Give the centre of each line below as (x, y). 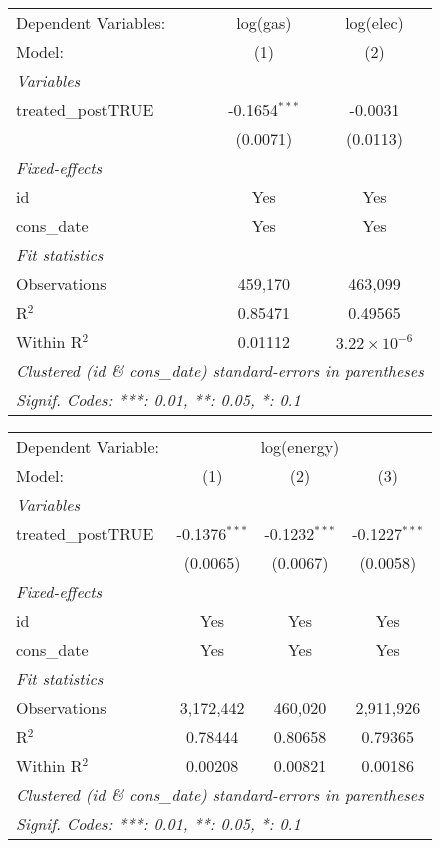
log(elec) (374, 22)
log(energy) (300, 446)
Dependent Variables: (91, 22)
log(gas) (264, 22)
